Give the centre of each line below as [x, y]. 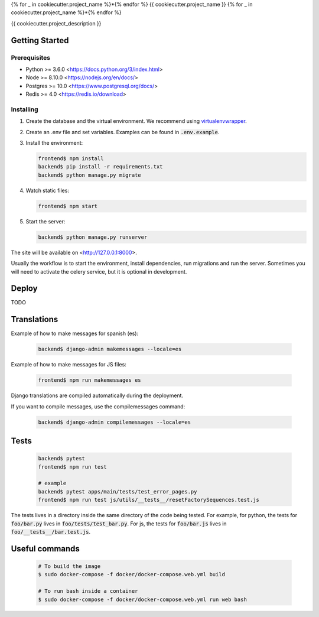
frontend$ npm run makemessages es [89, 380]
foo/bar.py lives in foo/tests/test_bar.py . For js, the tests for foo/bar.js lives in [119, 524]
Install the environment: [54, 143]
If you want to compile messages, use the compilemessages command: [98, 406]
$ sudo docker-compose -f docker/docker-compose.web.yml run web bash [143, 599]
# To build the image [69, 566]
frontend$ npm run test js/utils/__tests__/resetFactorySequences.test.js [149, 500]
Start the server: [45, 221]
